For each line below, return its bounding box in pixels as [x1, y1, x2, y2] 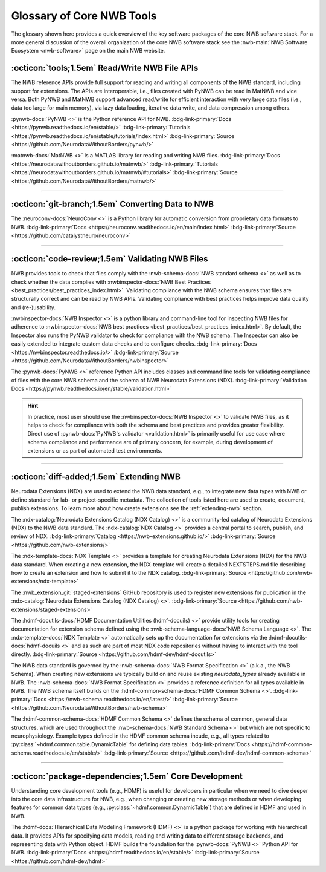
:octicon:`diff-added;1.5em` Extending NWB [11, 472, 181, 482]
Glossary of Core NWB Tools [11, 9, 157, 22]
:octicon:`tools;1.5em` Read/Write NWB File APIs [11, 63, 199, 73]
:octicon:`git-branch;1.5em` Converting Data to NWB [11, 199, 214, 209]
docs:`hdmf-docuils [11, 642, 60, 650]
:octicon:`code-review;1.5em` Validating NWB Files [11, 254, 208, 264]
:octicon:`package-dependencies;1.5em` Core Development [11, 771, 243, 781]
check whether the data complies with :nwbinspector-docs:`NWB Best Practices [11, 278, 211, 286]
